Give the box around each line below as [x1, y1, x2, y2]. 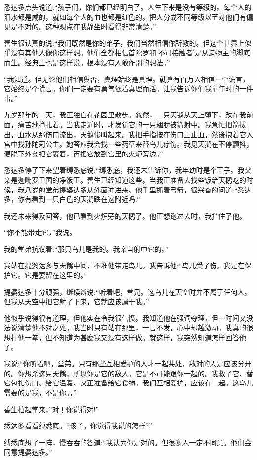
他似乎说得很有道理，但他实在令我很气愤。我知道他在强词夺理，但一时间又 [4, 312, 246, 323]
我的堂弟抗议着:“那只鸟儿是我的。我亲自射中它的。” [4, 243, 169, 254]
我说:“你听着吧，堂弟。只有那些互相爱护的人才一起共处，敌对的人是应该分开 [4, 358, 252, 369]
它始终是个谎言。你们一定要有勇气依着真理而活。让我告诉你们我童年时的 [4, 83, 239, 94]
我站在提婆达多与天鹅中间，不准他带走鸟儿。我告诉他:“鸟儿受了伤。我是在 [4, 260, 245, 270]
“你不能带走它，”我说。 [4, 227, 77, 237]
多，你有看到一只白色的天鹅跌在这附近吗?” [4, 194, 142, 204]
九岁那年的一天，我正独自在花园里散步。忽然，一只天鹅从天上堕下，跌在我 [4, 110, 246, 120]
